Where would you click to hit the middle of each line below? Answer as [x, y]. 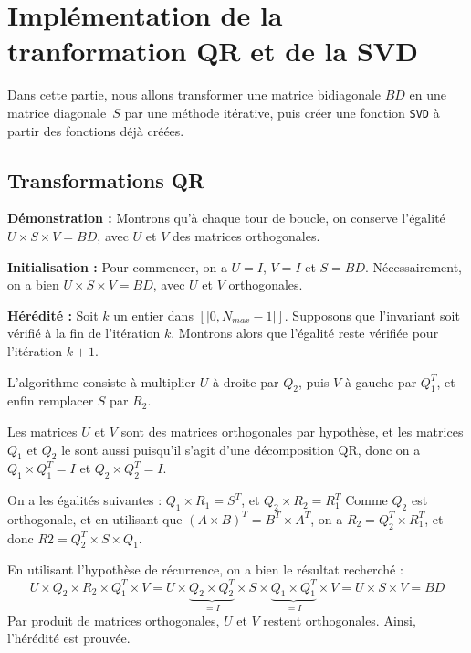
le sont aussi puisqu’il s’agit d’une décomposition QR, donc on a [241, 449]
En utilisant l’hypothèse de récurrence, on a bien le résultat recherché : [205, 569]
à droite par [246, 381]
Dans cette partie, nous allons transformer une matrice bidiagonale [194, 95]
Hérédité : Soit [53, 315]
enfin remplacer [51, 400]
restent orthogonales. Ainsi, [340, 620]
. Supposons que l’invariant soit [372, 315]
